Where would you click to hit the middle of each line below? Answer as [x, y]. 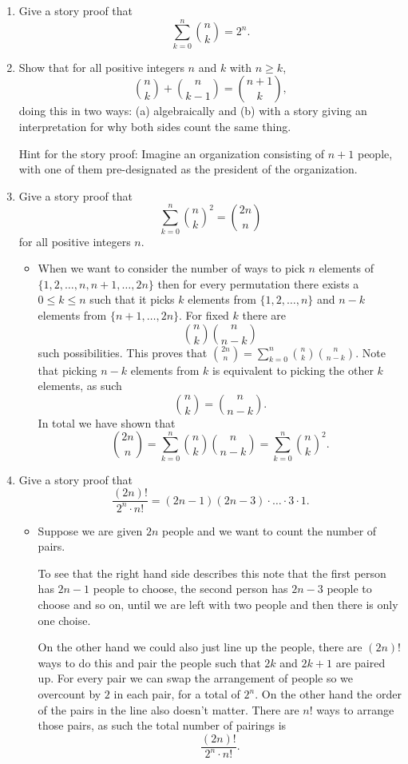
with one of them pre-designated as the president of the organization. [188, 169]
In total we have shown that [107, 422]
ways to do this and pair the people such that [149, 662]
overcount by [69, 694]
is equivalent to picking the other [293, 370]
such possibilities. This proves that [123, 352]
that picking [67, 370]
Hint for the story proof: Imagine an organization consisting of [172, 153]
